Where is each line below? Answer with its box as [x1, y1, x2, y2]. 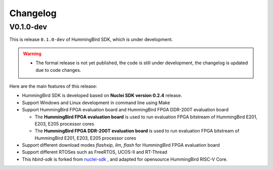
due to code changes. [35, 67, 81, 73]
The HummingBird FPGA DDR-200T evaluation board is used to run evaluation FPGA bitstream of [34, 128, 240, 134]
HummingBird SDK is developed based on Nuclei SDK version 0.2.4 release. [22, 93, 183, 99]
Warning [23, 51, 41, 57]
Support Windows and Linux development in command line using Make [22, 99, 170, 106]
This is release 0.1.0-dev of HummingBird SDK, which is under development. [9, 36, 173, 42]
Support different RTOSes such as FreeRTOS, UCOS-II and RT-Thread [22, 149, 168, 155]
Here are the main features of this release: [9, 83, 98, 89]
